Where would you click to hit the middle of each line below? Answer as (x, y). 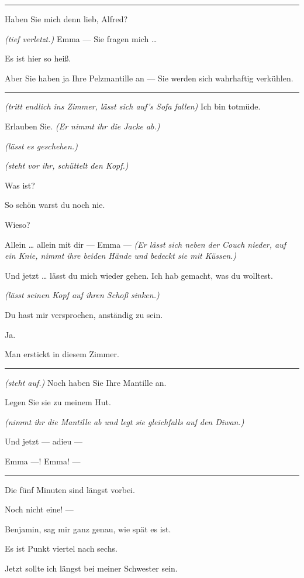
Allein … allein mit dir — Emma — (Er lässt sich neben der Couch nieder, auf (146, 244)
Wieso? (18, 224)
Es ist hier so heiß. (38, 58)
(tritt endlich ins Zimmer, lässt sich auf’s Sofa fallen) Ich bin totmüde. (133, 106)
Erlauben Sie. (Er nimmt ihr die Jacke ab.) (82, 126)
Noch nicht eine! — (39, 509)
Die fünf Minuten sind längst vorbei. (70, 489)
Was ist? (20, 185)
